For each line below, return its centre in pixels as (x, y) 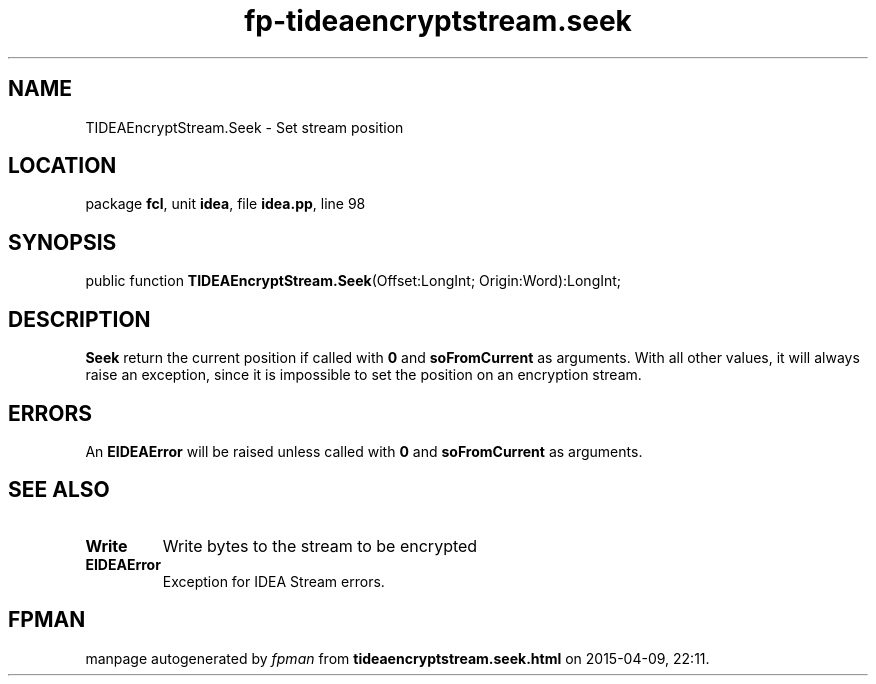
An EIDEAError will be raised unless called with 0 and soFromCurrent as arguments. (364, 451)
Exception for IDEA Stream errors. (273, 581)
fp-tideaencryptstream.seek (438, 21)
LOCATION (62, 166)
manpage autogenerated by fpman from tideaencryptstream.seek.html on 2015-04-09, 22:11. (397, 658)
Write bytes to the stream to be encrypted (320, 545)
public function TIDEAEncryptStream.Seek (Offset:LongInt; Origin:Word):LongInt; (353, 281)
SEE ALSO (59, 490)
